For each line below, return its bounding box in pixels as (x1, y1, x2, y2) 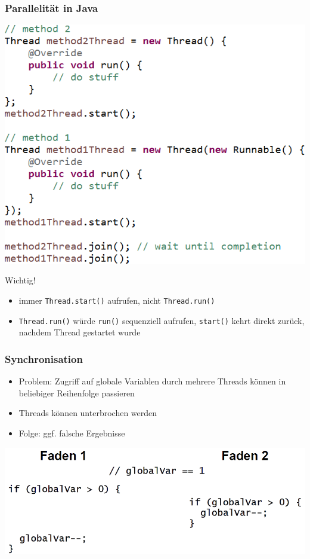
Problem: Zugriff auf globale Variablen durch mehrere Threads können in (18, 375, 286, 387)
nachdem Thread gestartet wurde (18, 326, 141, 338)
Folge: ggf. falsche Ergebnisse (18, 426, 125, 439)
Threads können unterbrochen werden (18, 407, 157, 419)
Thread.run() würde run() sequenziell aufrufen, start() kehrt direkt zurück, (18, 314, 305, 326)
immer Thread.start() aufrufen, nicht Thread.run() (18, 294, 215, 307)
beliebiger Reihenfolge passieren (18, 386, 135, 399)
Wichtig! (5, 274, 36, 286)
